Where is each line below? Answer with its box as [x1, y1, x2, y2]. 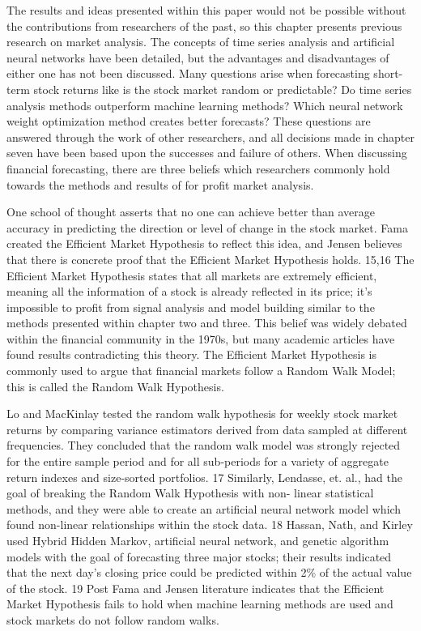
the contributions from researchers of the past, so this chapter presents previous [6, 17, 402, 34]
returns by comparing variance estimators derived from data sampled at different [6, 420, 408, 437]
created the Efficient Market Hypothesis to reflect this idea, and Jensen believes [6, 235, 402, 252]
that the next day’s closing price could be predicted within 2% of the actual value [6, 564, 412, 581]
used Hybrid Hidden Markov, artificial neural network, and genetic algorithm [6, 532, 389, 548]
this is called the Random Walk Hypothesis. [6, 377, 224, 394]
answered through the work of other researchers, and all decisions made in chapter [6, 128, 415, 145]
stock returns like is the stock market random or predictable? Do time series [33, 80, 412, 97]
